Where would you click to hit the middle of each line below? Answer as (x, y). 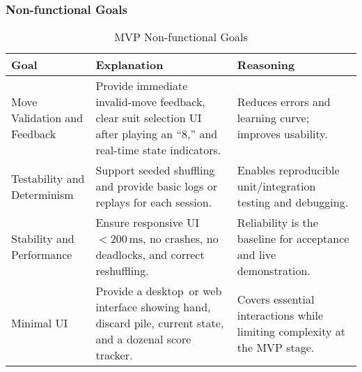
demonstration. (274, 271)
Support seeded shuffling (155, 170)
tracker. (114, 355)
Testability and (48, 178)
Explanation (129, 65)
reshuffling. (122, 271)
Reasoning (266, 65)
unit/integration (276, 186)
